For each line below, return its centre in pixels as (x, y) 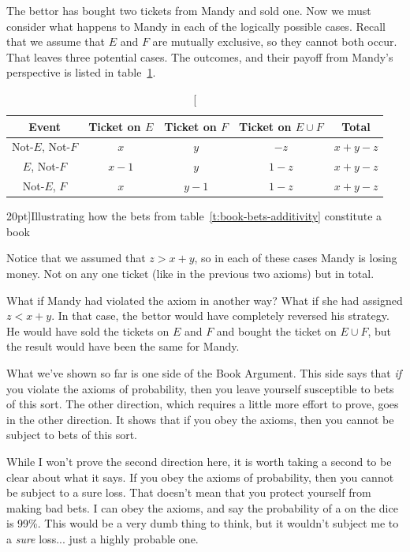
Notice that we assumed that (76, 258)
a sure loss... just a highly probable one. (102, 538)
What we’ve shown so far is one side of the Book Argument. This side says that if (204, 372)
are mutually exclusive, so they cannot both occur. (275, 41)
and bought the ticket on (276, 330)
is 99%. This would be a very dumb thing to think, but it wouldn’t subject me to (203, 523)
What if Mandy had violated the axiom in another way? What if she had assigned (205, 300)
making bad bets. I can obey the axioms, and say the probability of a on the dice (202, 507)
